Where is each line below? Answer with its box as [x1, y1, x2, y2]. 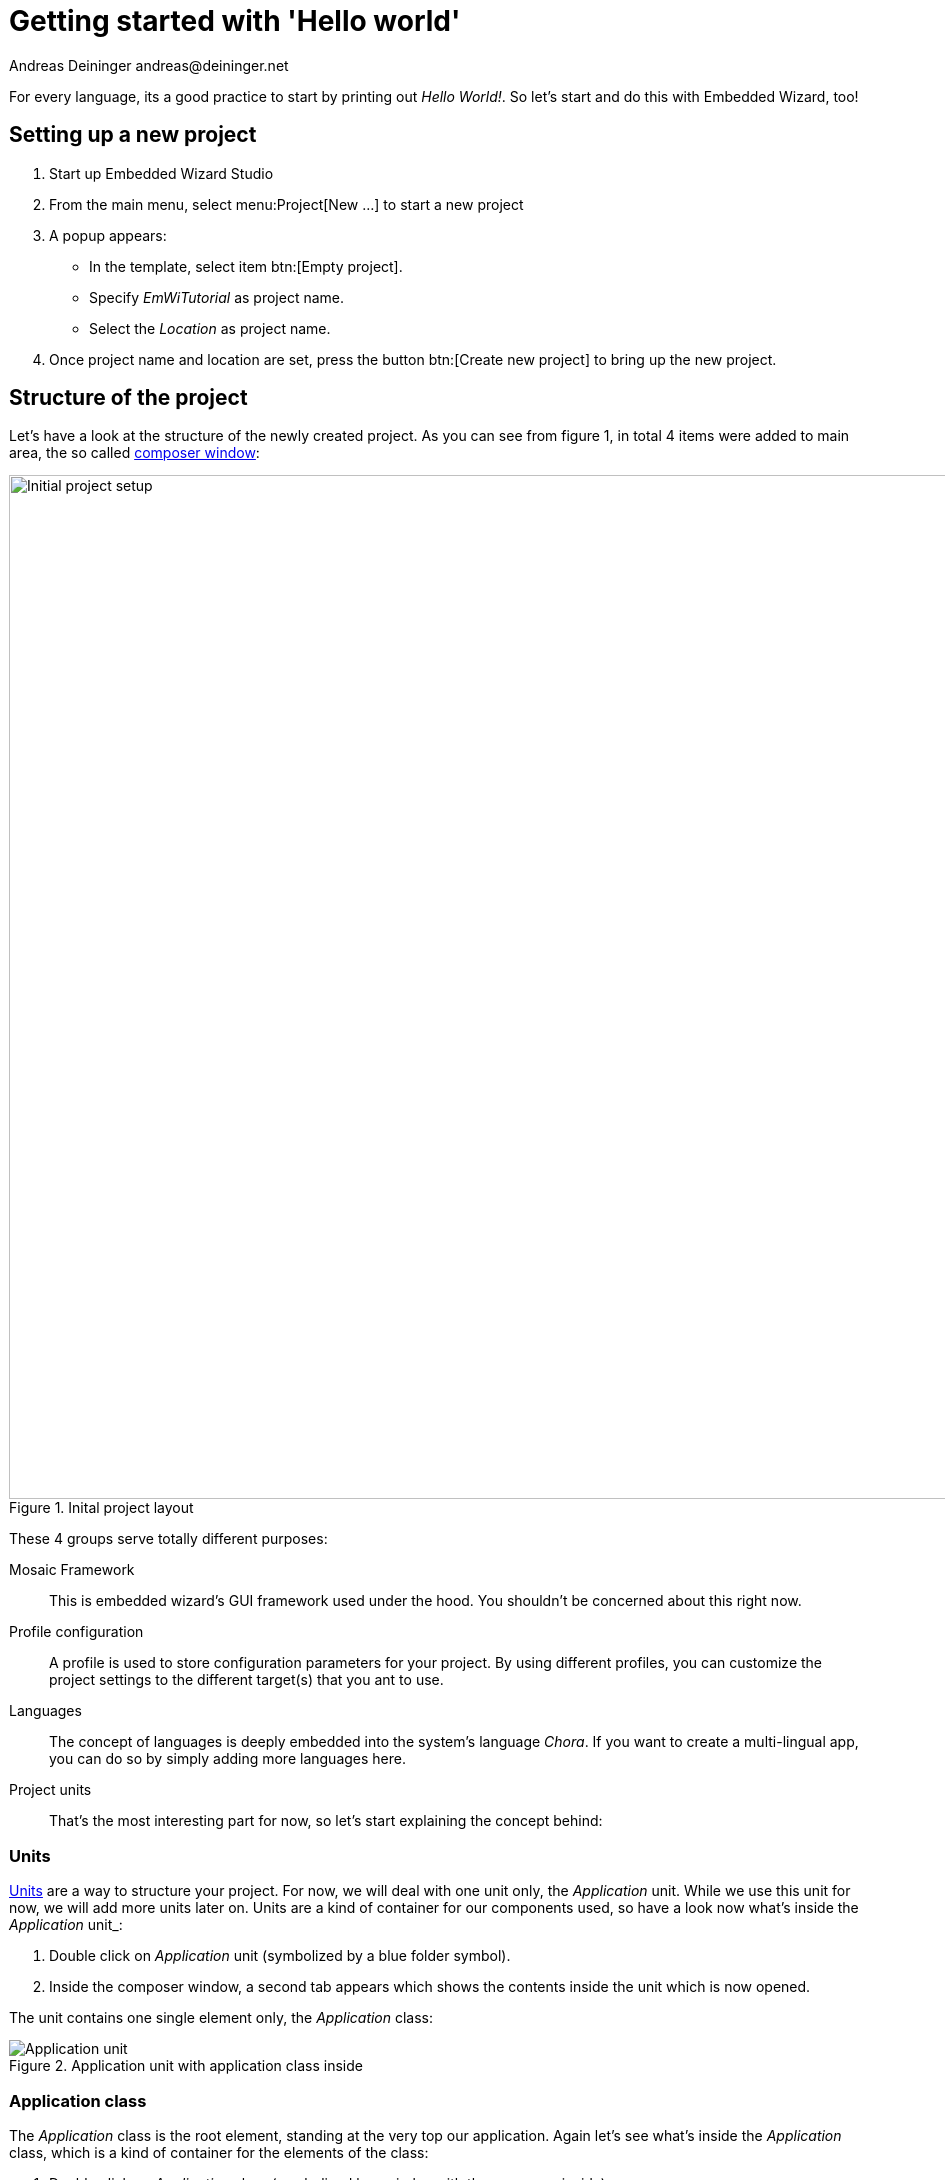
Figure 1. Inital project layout [9, 1499, 194, 1517]
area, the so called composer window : [9, 444, 260, 462]
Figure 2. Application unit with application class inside [9, 2057, 363, 2075]
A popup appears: [49, 226, 167, 244]
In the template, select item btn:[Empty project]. [89, 257, 403, 275]
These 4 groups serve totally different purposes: [9, 1530, 328, 1548]
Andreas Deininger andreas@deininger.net [9, 56, 289, 74]
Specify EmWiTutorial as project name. [89, 288, 345, 306]
